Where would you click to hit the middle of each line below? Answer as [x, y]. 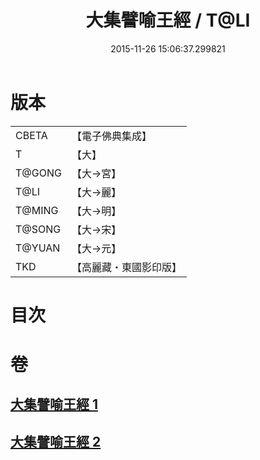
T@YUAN [38, 248]
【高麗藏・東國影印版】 [126, 267]
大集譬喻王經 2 [56, 441]
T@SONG [38, 229]
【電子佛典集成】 [111, 136]
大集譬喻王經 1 [54, 404]
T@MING [37, 210]
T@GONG [38, 173]
